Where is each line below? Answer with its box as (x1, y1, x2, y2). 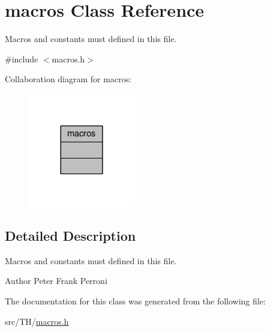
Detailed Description (5, 226, 136, 245)
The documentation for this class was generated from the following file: (5, 295, 266, 307)
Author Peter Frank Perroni (5, 274, 107, 287)
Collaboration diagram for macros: (5, 73, 132, 85)
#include (5, 52, 38, 65)
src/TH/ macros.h (5, 315, 69, 327)
